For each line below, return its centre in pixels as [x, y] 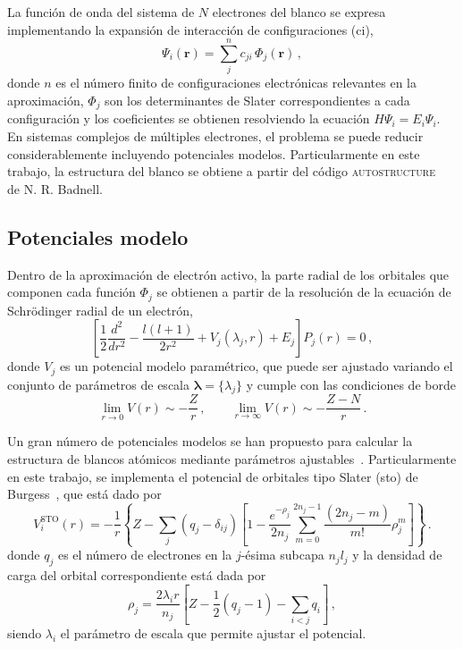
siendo [25, 633]
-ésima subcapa [282, 555]
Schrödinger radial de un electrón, [100, 310]
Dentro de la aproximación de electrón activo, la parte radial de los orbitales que [228, 274]
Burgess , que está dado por [84, 494]
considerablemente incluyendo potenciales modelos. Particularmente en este [214, 153]
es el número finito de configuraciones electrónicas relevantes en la [236, 83]
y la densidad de [397, 555]
